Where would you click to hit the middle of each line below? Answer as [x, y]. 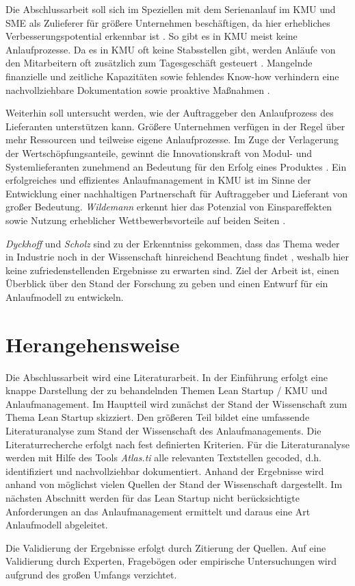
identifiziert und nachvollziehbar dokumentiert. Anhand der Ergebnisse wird [165, 471]
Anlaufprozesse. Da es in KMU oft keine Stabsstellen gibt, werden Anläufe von [171, 49]
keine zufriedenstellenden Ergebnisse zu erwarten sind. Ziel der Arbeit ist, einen [172, 270]
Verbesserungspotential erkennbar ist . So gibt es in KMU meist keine [152, 36]
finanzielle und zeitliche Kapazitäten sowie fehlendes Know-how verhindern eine [172, 76]
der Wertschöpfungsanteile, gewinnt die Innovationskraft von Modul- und [159, 152]
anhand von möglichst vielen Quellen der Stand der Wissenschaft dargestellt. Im [174, 484]
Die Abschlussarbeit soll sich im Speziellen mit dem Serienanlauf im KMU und [171, 9]
